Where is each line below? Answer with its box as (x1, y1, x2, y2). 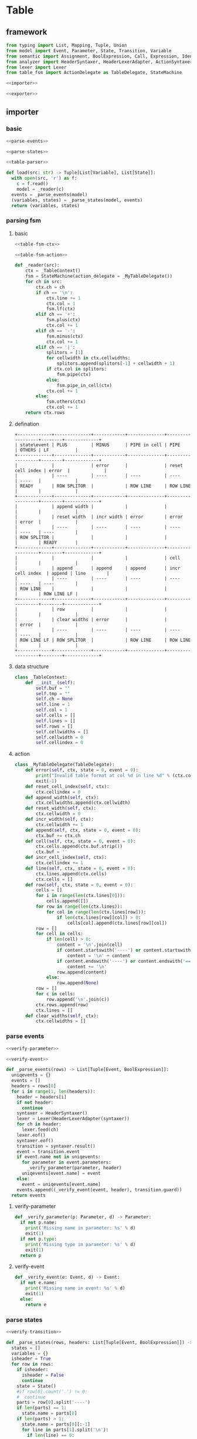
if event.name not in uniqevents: (16, 1154, 101, 1160)
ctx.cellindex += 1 (36, 860, 83, 866)
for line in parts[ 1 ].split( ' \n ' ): (21, 1427, 109, 1433)
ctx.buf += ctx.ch (36, 833, 81, 838)
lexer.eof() (16, 1132, 46, 1138)
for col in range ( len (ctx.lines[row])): (46, 909, 147, 915)
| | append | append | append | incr (14, 565, 181, 571)
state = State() (16, 1383, 57, 1389)
